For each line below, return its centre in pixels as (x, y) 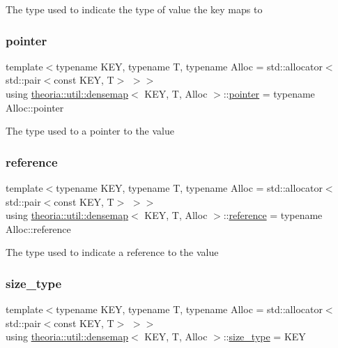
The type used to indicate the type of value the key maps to (134, 9)
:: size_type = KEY (264, 336)
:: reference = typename (273, 215)
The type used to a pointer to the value (90, 131)
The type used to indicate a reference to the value (112, 252)
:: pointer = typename (269, 93)
